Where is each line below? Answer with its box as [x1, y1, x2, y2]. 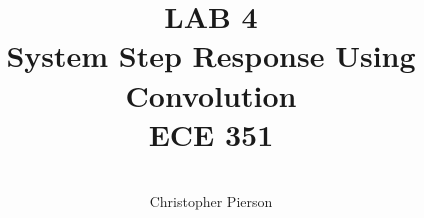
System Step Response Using [6, 35, 416, 76]
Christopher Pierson [149, 191, 273, 212]
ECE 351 [148, 113, 274, 154]
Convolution [125, 74, 297, 115]
